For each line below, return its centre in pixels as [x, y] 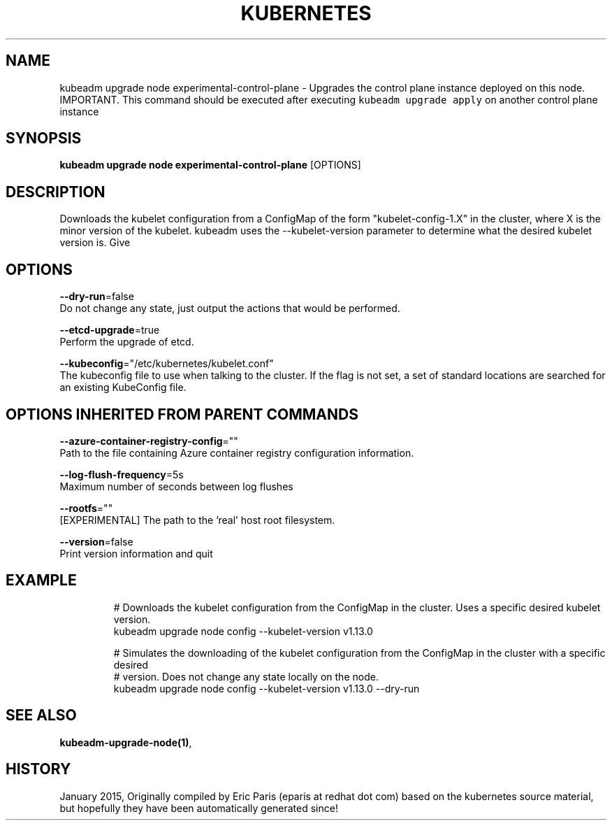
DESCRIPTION [56, 192]
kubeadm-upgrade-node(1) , [126, 742]
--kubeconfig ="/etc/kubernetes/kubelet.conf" [167, 364]
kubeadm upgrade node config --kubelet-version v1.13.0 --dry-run [267, 688]
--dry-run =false [97, 297]
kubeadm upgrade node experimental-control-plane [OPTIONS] [210, 165]
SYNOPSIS [44, 138]
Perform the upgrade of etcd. [127, 342]
